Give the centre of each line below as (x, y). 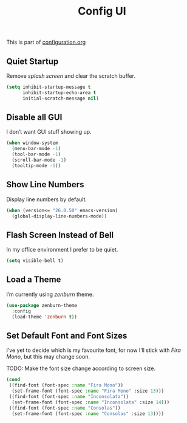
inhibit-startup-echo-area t (59, 92)
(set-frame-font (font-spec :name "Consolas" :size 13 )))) (88, 414)
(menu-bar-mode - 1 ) (36, 149)
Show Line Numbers (45, 184)
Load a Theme (34, 280)
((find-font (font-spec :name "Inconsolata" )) (69, 396)
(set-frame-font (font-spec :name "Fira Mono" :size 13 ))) (88, 391)
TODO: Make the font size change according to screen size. (81, 368)
